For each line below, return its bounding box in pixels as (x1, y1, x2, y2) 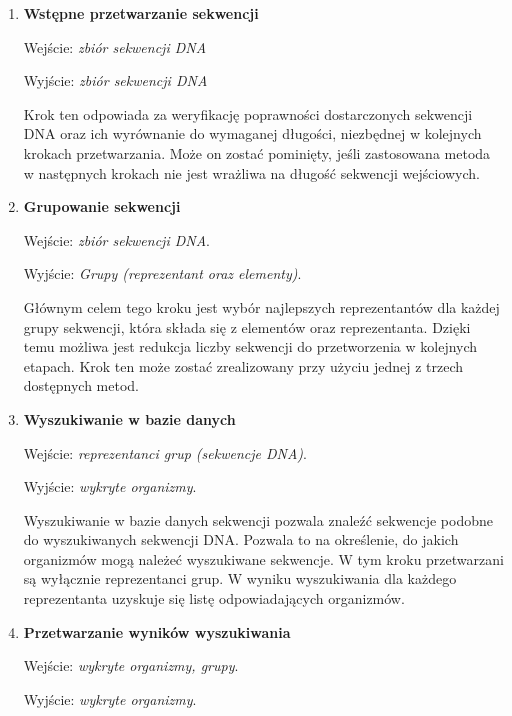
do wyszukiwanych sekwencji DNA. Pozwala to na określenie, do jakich (23, 529, 459, 550)
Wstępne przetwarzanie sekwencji (23, 3, 259, 23)
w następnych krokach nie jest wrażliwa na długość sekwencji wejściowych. (23, 162, 481, 183)
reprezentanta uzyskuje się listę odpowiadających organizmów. (23, 588, 405, 609)
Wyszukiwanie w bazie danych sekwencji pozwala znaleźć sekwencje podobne (23, 509, 493, 530)
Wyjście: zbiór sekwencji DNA (23, 70, 208, 91)
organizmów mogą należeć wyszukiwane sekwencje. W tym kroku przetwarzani (23, 548, 504, 569)
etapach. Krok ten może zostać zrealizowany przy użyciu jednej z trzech (23, 355, 464, 376)
